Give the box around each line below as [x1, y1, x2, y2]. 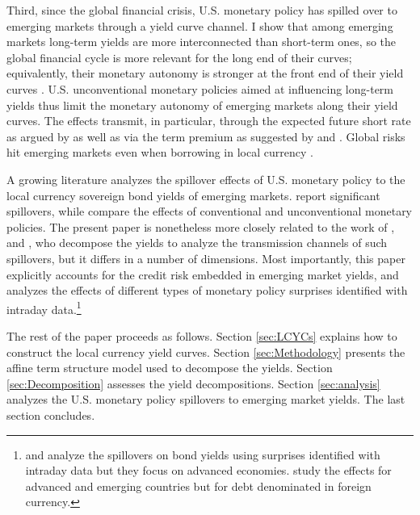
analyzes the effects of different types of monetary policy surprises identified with [6, 282, 408, 299]
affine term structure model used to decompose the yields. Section [6, 359, 333, 376]
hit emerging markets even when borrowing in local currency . [6, 144, 313, 161]
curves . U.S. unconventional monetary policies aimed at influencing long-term [6, 80, 394, 97]
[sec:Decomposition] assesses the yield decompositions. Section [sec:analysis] [6, 375, 380, 391]
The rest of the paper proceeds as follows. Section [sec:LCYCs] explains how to [6, 327, 397, 344]
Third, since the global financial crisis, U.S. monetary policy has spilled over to [6, 2, 397, 18]
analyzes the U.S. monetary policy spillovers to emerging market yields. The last [6, 391, 405, 408]
